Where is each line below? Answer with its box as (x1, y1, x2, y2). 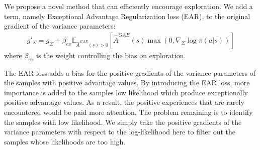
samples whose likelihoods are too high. (4, 136, 126, 146)
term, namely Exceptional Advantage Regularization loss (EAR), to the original (4, 11, 250, 21)
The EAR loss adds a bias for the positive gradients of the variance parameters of (4, 67, 256, 78)
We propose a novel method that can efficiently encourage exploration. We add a (4, 1, 253, 11)
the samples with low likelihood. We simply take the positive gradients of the (4, 116, 242, 127)
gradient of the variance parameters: (4, 21, 116, 31)
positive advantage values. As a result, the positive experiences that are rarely (4, 97, 244, 107)
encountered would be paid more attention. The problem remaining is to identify (4, 106, 253, 117)
